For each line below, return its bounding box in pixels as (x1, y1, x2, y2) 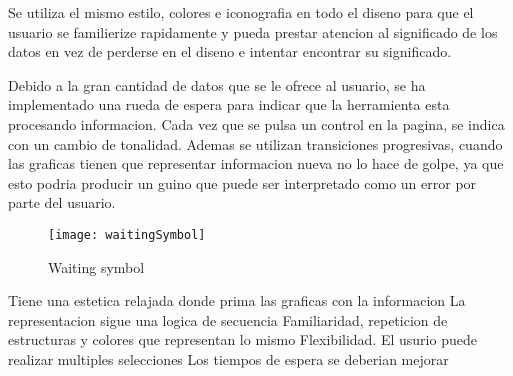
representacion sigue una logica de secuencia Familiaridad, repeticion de (8, 309, 448, 330)
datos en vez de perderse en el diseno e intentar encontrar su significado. (8, 41, 452, 62)
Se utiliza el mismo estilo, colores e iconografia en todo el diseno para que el (8, 2, 474, 22)
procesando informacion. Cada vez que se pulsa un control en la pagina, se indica (8, 113, 505, 134)
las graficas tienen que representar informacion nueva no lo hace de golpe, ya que (8, 153, 504, 174)
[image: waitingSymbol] (48, 227, 206, 242)
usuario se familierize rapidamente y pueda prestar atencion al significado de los (8, 21, 498, 42)
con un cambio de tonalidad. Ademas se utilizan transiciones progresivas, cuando (8, 133, 503, 154)
